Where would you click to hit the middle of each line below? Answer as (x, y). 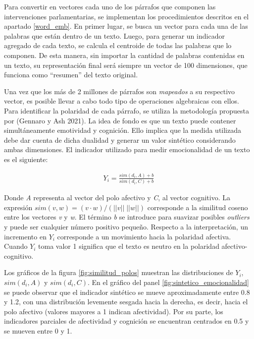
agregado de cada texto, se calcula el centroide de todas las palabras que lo (118, 45)
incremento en (25, 236)
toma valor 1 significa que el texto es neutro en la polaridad (129, 246)
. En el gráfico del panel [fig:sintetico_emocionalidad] (168, 282)
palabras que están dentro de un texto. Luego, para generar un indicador (114, 35)
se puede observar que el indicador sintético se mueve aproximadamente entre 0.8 (127, 292)
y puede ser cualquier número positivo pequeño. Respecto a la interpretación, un (126, 227)
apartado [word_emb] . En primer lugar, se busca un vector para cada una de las (126, 26)
